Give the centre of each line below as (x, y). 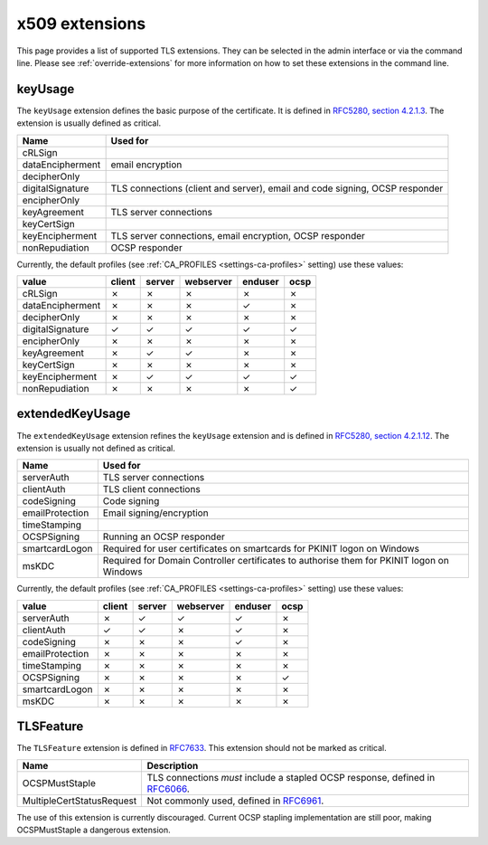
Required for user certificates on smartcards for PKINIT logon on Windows (261, 549)
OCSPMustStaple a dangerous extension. (94, 830)
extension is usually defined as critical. (89, 123)
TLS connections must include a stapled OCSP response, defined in (291, 777)
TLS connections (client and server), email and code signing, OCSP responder (277, 188)
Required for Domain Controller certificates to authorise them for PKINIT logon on (276, 561)
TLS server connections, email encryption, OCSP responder (238, 235)
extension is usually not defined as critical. (96, 448)
